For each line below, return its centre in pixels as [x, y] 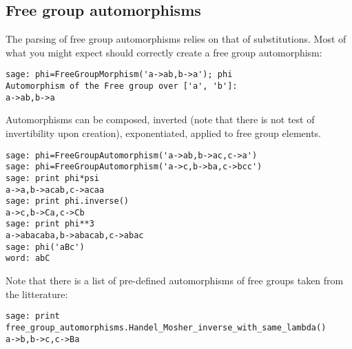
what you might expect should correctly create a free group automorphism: [164, 52]
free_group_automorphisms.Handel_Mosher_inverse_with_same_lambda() [166, 327]
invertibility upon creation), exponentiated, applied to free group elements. [164, 133]
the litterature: [37, 294]
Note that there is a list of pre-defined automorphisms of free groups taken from [175, 281]
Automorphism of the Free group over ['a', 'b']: [122, 86]
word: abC [28, 258]
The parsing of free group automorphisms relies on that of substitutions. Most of [176, 39]
